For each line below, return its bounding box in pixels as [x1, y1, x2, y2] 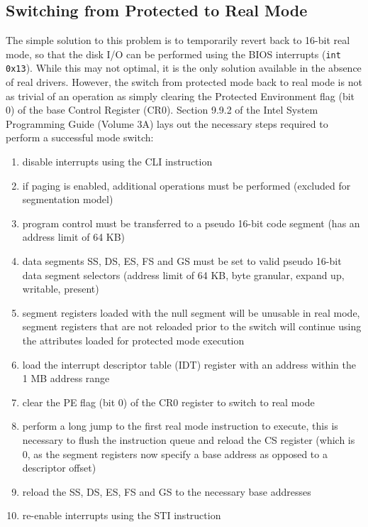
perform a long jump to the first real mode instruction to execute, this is [22, 418, 338, 433]
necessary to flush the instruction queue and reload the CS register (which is [22, 432, 355, 447]
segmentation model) [22, 192, 113, 207]
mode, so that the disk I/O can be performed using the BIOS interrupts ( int [6, 46, 341, 61]
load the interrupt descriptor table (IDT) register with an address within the [22, 357, 356, 371]
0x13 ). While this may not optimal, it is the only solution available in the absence [6, 60, 362, 75]
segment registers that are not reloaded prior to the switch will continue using [22, 319, 362, 334]
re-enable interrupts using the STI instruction [22, 508, 221, 523]
